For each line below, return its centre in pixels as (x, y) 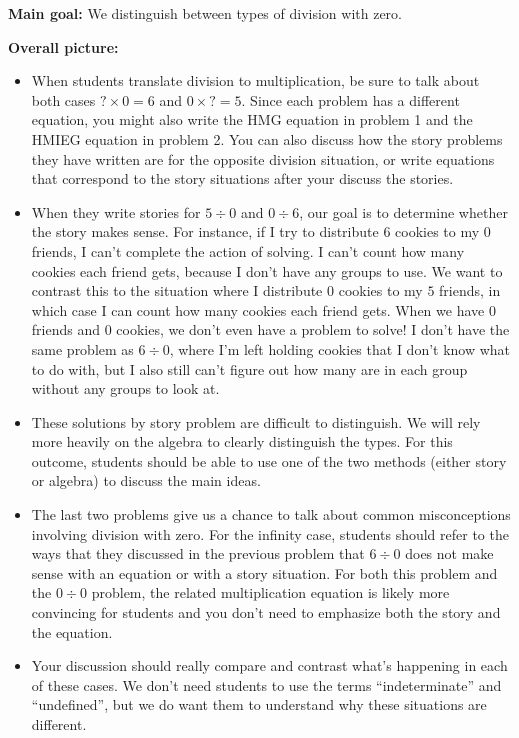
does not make (449, 553)
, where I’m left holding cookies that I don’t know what (340, 348)
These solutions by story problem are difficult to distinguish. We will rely (256, 421)
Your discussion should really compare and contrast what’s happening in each (269, 665)
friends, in (470, 290)
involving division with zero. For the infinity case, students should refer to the (270, 533)
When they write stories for (116, 211)
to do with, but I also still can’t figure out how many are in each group (249, 368)
